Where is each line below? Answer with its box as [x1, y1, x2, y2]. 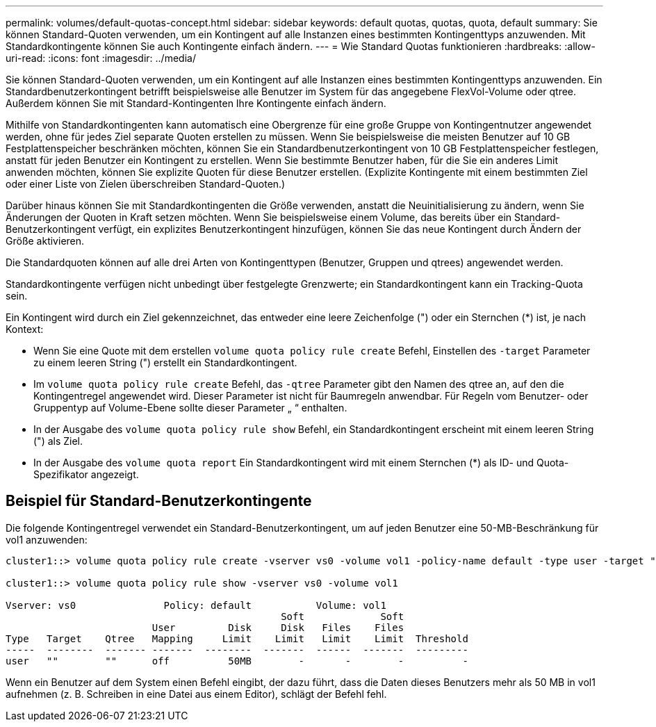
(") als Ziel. [33, 435, 83, 447]
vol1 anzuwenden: [6, 533, 88, 546]
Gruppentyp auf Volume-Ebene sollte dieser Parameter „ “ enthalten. [33, 402, 347, 414]
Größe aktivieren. [6, 235, 85, 247]
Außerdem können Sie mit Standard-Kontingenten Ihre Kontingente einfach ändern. [6, 97, 386, 109]
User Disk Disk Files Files [151, 621, 404, 633]
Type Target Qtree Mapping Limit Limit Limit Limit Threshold [6, 632, 468, 644]
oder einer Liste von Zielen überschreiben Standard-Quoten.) [6, 178, 286, 190]
